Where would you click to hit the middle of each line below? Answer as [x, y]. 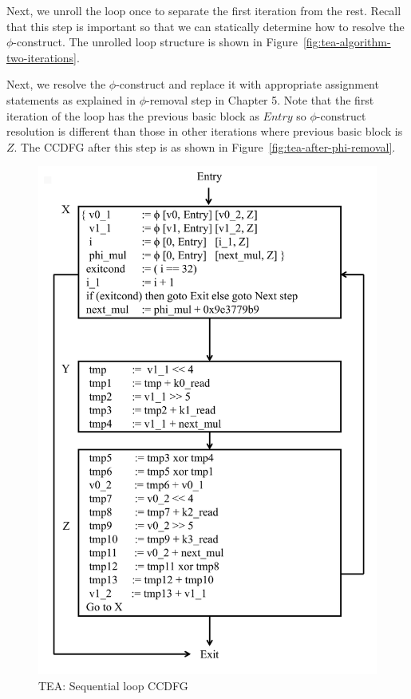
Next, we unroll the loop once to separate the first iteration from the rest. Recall [204, 10]
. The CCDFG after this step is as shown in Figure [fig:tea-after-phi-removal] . [205, 146]
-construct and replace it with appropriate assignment [247, 84]
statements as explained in [71, 99]
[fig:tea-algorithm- [347, 42]
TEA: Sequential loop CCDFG [113, 685]
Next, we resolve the [56, 84]
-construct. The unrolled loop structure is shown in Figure [155, 42]
